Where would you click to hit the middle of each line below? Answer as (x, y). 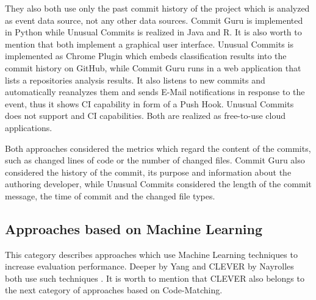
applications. (29, 127)
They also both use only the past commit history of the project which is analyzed (157, 8)
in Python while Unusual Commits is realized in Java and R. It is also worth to (153, 32)
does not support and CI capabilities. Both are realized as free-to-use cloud (145, 116)
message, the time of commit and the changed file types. (110, 195)
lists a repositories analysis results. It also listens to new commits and (135, 80)
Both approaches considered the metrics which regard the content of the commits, (158, 148)
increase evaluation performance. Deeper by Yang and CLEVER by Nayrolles (149, 266)
